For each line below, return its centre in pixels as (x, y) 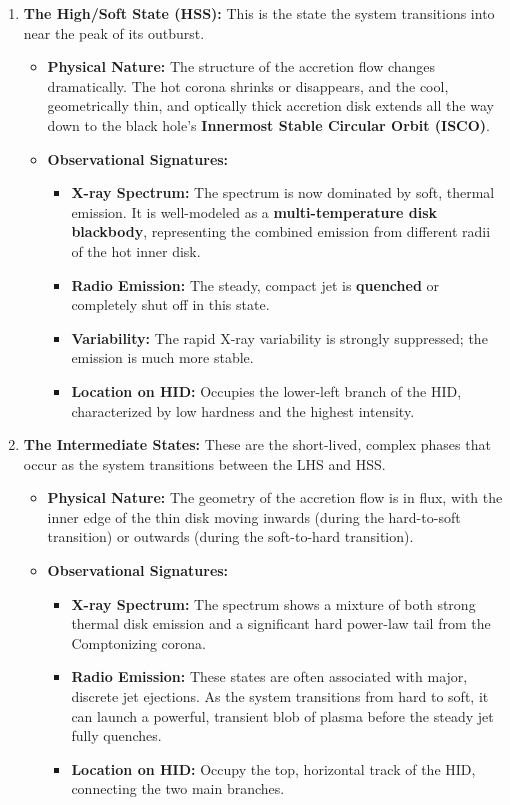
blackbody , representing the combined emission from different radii (281, 231)
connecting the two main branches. (178, 788)
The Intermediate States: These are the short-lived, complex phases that (257, 444)
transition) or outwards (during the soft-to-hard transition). (230, 536)
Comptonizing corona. (139, 642)
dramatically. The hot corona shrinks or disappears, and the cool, (248, 85)
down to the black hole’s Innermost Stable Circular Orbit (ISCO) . (269, 124)
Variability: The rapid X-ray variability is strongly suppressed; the (279, 337)
